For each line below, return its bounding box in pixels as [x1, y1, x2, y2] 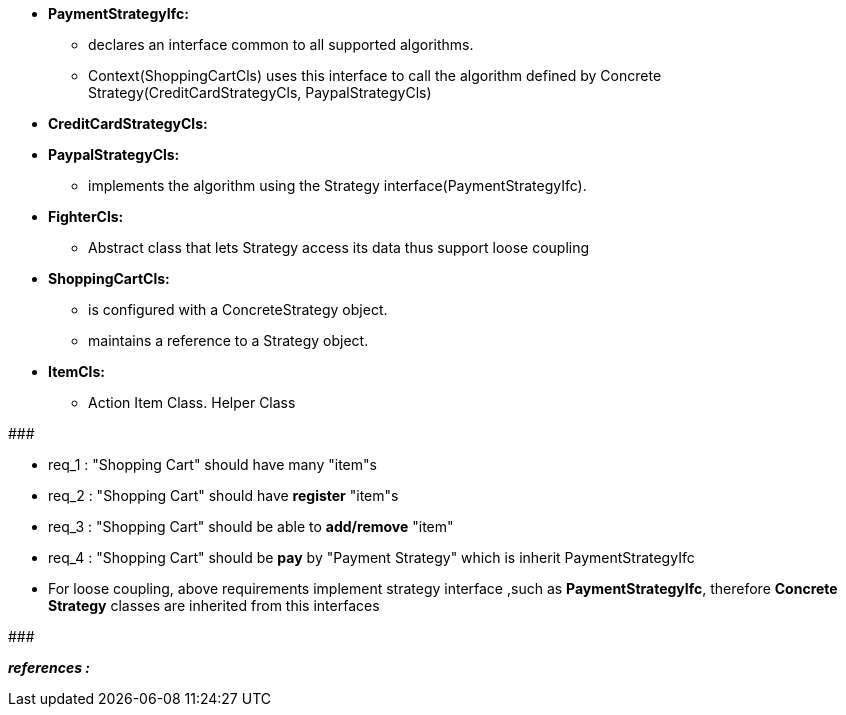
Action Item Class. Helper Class [88, 394, 296, 411]
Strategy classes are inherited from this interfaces [48, 597, 380, 614]
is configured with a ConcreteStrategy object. [88, 301, 388, 318]
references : [8, 659, 90, 676]
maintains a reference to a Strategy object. [88, 332, 369, 349]
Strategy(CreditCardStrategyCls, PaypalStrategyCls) [88, 84, 432, 101]
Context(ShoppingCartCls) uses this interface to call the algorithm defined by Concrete [88, 67, 662, 84]
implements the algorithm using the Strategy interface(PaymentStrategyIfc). [88, 177, 587, 194]
